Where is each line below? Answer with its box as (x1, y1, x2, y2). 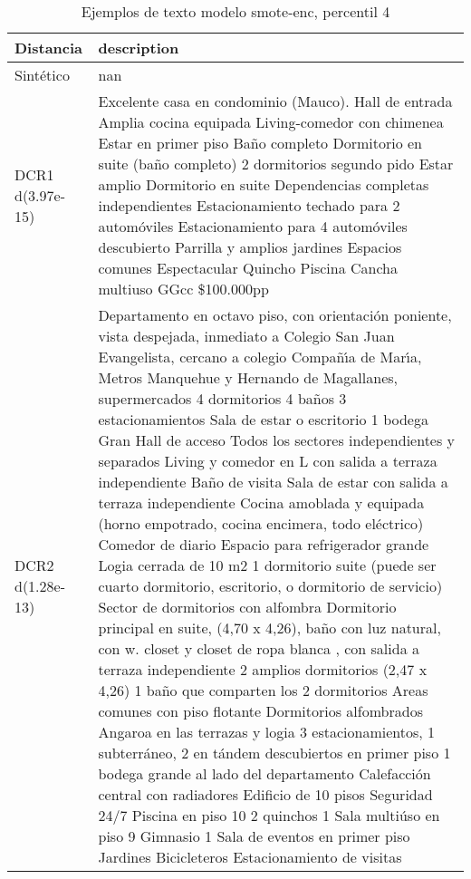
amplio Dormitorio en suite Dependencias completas (98, 174, 429, 195)
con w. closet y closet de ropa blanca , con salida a (98, 638, 419, 659)
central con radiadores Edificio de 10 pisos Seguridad (98, 784, 433, 805)
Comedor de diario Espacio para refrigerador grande (98, 534, 429, 555)
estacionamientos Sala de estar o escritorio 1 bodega (98, 409, 428, 430)
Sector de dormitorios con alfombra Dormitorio (98, 596, 397, 617)
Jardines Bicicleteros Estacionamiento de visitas (98, 846, 402, 867)
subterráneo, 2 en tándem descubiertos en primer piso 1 (98, 742, 451, 763)
